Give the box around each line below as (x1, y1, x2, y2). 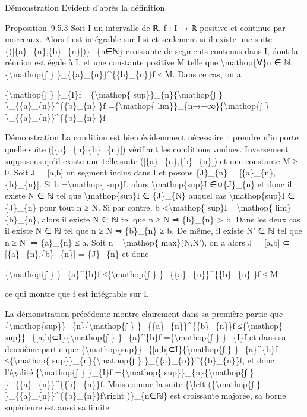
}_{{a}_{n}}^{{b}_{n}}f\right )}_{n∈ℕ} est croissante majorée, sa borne (5, 389, 286, 402)
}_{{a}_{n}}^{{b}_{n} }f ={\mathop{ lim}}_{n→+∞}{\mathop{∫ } (5, 99, 270, 112)
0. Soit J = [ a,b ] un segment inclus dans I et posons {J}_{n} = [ (5, 166, 242, 178)
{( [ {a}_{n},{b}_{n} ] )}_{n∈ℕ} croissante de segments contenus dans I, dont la (5, 44, 298, 57)
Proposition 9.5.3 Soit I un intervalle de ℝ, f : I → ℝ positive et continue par (5, 21, 286, 33)
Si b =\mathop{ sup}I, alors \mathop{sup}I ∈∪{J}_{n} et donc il (44, 177, 292, 190)
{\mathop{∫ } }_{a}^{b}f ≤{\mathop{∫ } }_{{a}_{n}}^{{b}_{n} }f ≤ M (5, 267, 278, 280)
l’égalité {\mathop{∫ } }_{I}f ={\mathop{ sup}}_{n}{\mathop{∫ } (5, 366, 254, 378)
